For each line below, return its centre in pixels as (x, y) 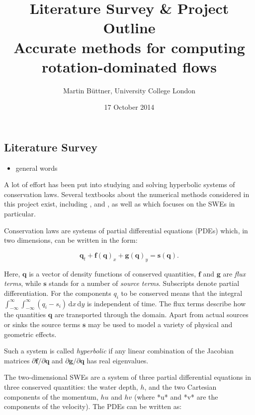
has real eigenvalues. (118, 360)
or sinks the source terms (42, 324)
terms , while (23, 283)
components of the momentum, (51, 396)
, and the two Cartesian (180, 386)
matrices (17, 360)
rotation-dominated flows (129, 66)
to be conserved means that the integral (182, 293)
